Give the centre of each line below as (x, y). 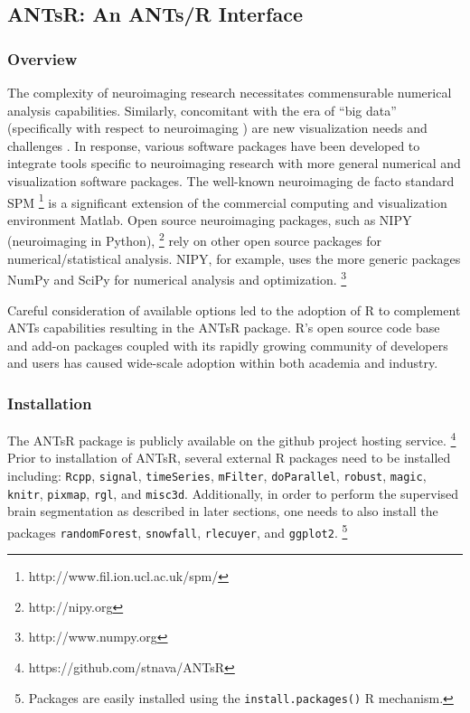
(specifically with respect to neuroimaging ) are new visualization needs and (217, 128)
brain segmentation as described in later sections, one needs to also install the (223, 511)
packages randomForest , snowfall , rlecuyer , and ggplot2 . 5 (178, 530)
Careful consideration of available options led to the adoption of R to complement (234, 310)
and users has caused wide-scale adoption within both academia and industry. (223, 363)
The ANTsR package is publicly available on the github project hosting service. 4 (232, 439)
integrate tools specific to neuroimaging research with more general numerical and (234, 163)
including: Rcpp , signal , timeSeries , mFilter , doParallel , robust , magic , (217, 475)
